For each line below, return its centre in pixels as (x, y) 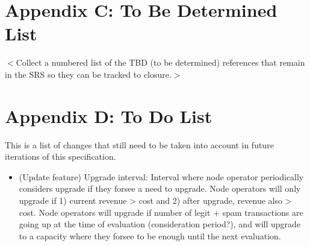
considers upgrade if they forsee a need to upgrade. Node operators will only (160, 188)
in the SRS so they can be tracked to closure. (88, 74)
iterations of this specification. (60, 156)
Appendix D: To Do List (109, 115)
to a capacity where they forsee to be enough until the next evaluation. (150, 235)
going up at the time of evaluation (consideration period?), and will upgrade (160, 224)
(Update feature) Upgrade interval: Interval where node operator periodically (161, 176)
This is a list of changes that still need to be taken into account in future (139, 144)
